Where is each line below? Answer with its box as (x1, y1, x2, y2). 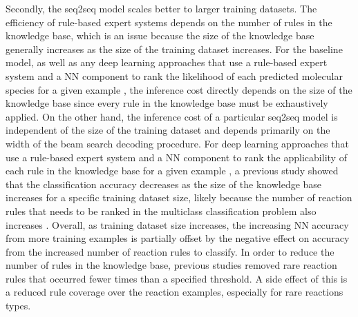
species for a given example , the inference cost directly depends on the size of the (6, 82, 352, 96)
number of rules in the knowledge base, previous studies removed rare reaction (6, 258, 337, 272)
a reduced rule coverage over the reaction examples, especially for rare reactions (6, 285, 343, 299)
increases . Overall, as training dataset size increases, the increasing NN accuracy (6, 217, 349, 232)
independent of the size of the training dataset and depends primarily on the (6, 123, 330, 137)
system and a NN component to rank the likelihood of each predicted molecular (6, 68, 343, 83)
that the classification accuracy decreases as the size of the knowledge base (6, 176, 322, 191)
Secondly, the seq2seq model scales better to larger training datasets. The (6, 1, 317, 15)
